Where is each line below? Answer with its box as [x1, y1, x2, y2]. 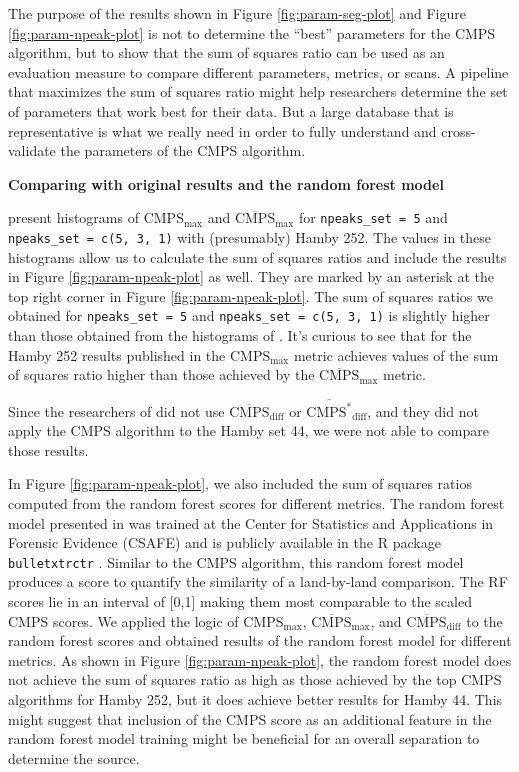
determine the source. [8, 747, 140, 768]
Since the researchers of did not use [8, 400, 225, 421]
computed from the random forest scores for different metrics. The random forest [8, 492, 505, 513]
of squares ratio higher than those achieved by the [8, 364, 315, 385]
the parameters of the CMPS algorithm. [60, 140, 306, 161]
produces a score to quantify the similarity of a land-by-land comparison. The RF [8, 571, 508, 592]
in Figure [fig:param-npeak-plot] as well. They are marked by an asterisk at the [8, 266, 494, 287]
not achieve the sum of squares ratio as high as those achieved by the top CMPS [8, 669, 502, 690]
